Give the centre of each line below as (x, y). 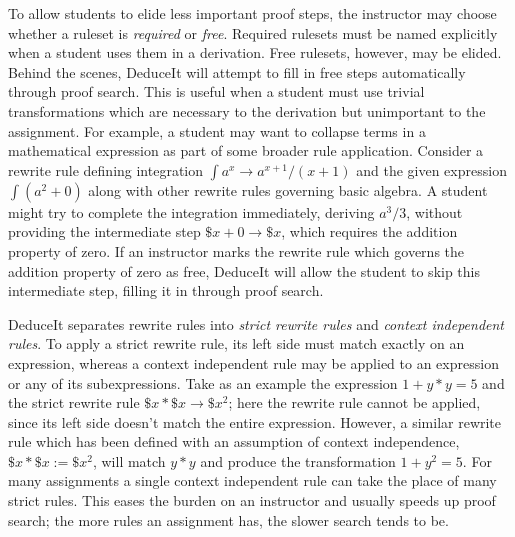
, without (434, 211)
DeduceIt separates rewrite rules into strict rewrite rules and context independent (256, 323)
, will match (129, 460)
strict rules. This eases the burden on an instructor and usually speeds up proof (252, 500)
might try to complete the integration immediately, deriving (191, 211)
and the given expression (431, 169)
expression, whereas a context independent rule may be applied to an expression (253, 362)
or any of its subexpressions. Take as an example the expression (203, 382)
